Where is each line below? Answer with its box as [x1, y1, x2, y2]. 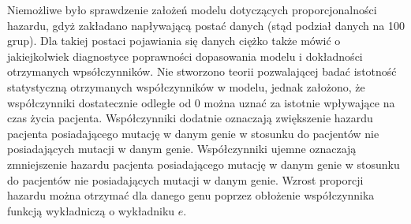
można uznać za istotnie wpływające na [204, 94, 395, 110]
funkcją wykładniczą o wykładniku [7, 202, 175, 218]
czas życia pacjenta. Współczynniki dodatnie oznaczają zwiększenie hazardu [7, 110, 373, 126]
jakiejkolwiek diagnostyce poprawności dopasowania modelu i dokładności [7, 47, 363, 64]
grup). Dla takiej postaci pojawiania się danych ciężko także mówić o [7, 32, 341, 49]
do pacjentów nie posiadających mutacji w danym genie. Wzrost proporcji [7, 171, 364, 188]
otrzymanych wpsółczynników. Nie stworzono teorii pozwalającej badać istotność [7, 63, 397, 80]
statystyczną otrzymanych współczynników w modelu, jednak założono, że [7, 78, 365, 95]
